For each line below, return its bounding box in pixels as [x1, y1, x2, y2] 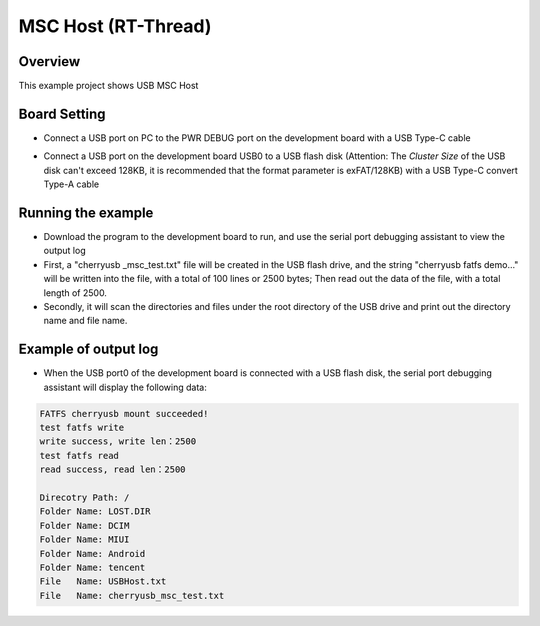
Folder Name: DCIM [39, 520, 130, 531]
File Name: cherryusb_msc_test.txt [39, 590, 225, 601]
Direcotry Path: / [39, 492, 130, 504]
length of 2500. [43, 286, 107, 299]
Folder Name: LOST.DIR [39, 506, 151, 517]
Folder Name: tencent [39, 561, 146, 573]
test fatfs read [39, 450, 120, 461]
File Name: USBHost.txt [39, 576, 167, 587]
